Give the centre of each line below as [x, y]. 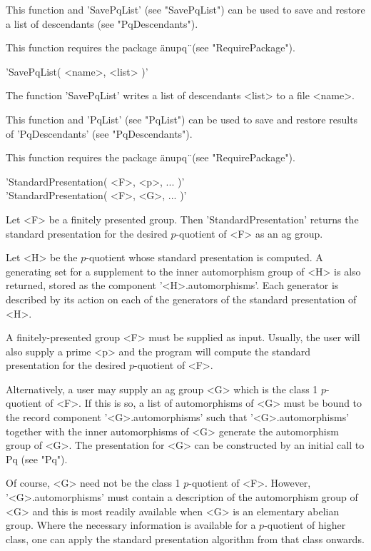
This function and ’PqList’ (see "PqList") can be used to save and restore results [182, 119]
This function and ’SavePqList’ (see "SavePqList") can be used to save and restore [185, 9]
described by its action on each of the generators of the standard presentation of [181, 299]
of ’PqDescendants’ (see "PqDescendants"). [99, 133]
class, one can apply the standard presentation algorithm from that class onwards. [185, 539]
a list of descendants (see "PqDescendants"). [102, 23]
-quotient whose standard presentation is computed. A [204, 257]
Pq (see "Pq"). [37, 459]
